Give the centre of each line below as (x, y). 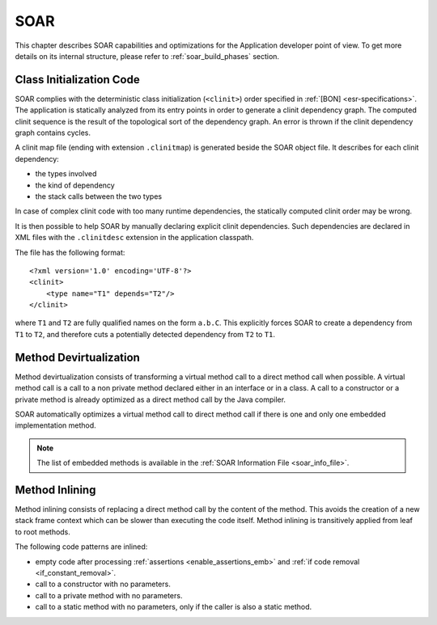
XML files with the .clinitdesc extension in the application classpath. (134, 238)
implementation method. (55, 425)
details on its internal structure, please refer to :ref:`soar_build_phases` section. (147, 56)
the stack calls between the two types (98, 196)
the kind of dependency (75, 185)
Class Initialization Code (78, 80)
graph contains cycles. (53, 133)
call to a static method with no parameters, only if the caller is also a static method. (174, 607)
